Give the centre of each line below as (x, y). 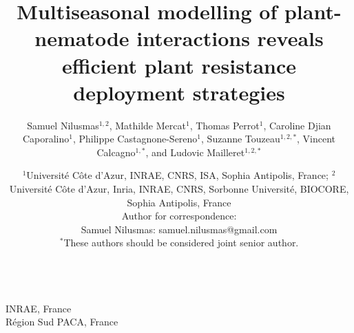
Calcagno (116, 152)
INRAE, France (39, 308)
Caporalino (46, 139)
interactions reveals (230, 38)
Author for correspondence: (179, 216)
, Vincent (316, 139)
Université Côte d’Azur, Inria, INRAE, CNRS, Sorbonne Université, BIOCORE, (179, 189)
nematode (82, 38)
